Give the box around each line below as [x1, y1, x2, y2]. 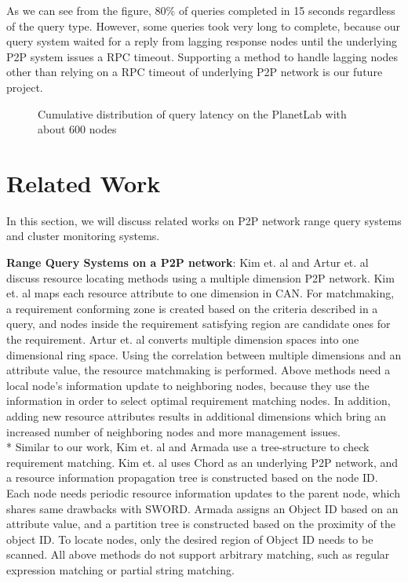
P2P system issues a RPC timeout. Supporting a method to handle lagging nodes [6, 48, 399, 64]
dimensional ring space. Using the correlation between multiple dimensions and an [6, 346, 402, 363]
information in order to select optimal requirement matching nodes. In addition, [6, 392, 391, 409]
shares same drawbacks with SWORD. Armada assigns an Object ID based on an [6, 500, 399, 516]
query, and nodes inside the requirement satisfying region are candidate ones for [6, 315, 391, 332]
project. [6, 78, 43, 95]
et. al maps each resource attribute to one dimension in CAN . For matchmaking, [6, 285, 395, 301]
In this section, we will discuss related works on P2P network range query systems [6, 212, 402, 228]
